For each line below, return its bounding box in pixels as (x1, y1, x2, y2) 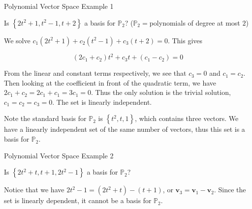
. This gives (167, 35, 203, 45)
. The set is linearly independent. (52, 96, 152, 107)
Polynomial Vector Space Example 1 (4, 1, 114, 11)
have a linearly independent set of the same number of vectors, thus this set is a (4, 124, 245, 134)
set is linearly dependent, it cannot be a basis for (4, 195, 152, 206)
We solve (4, 35, 31, 45)
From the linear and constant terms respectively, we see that (4, 68, 187, 78)
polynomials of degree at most (149, 17, 240, 28)
